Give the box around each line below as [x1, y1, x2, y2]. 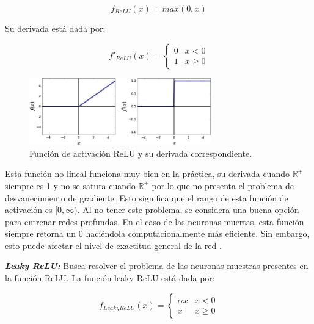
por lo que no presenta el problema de [152, 179, 294, 192]
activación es [5, 203, 53, 216]
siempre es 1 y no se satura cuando [5, 179, 136, 192]
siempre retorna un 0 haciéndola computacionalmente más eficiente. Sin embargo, [5, 227, 310, 240]
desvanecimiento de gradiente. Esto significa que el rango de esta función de [5, 191, 288, 204]
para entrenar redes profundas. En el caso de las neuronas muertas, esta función [5, 215, 304, 228]
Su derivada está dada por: [5, 22, 106, 34]
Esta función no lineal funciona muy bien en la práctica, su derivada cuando [5, 167, 290, 180]
